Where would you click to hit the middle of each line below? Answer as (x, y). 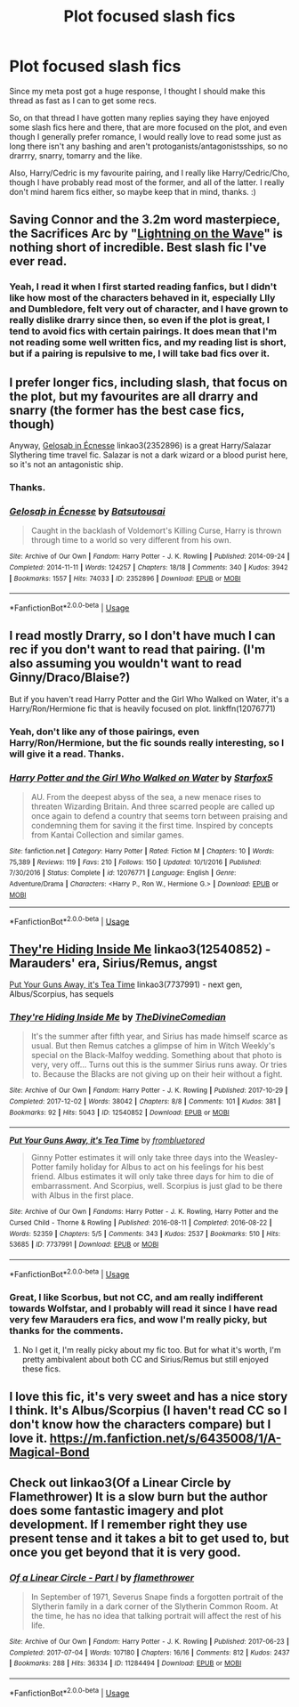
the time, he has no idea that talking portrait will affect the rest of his (156, 1615)
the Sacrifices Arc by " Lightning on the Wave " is (146, 234)
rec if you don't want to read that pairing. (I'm (137, 650)
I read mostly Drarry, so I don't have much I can (142, 636)
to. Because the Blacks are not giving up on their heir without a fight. (157, 1074)
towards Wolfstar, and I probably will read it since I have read (143, 1308)
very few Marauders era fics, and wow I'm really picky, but (138, 1319)
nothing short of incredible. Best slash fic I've (138, 248)
